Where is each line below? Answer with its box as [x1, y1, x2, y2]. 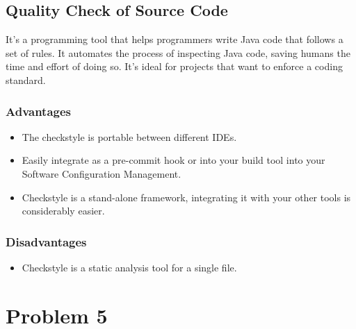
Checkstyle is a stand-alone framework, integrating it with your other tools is [22, 189, 351, 204]
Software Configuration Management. [22, 166, 181, 180]
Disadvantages [6, 233, 87, 250]
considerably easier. [22, 203, 105, 218]
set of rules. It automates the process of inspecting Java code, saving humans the [6, 45, 350, 60]
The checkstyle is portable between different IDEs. [22, 129, 237, 144]
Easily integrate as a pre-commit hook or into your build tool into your [22, 153, 325, 167]
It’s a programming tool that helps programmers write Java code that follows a [6, 32, 343, 47]
